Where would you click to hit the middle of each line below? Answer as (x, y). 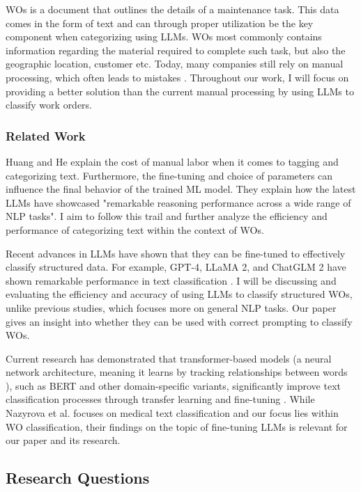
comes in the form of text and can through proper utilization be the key (160, 23)
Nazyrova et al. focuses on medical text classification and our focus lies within (172, 413)
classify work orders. (49, 105)
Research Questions (78, 478)
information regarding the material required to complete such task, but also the (176, 50)
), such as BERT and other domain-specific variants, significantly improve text (173, 385)
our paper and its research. (63, 440)
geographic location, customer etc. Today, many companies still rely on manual (175, 64)
